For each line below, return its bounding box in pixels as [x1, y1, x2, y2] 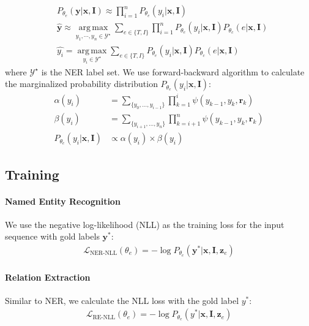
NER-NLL [89, 250, 117, 257]
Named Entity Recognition [5, 194, 121, 207]
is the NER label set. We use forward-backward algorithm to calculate [41, 65, 305, 78]
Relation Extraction [5, 270, 91, 283]
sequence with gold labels [5, 230, 100, 243]
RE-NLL [92, 314, 116, 320]
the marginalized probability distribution [5, 77, 158, 90]
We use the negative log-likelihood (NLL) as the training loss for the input [5, 218, 285, 230]
